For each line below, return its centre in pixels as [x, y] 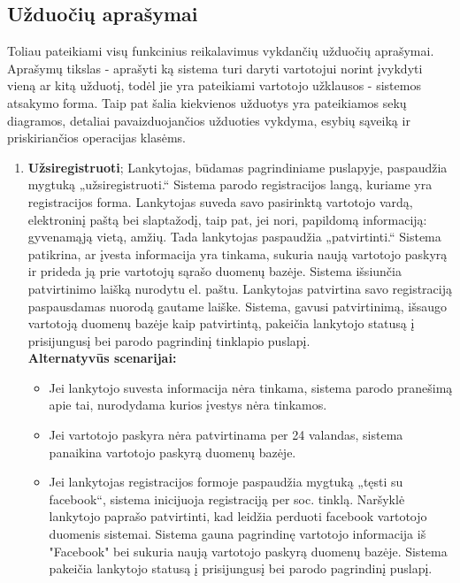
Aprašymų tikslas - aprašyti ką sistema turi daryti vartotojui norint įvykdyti [215, 68]
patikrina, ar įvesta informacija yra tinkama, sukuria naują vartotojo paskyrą [238, 253]
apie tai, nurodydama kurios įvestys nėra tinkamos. [188, 405]
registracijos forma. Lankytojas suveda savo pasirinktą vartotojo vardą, [220, 201]
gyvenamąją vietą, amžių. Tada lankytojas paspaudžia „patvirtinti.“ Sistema [234, 237]
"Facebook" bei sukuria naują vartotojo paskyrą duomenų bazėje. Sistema [248, 551]
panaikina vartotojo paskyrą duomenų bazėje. [172, 452]
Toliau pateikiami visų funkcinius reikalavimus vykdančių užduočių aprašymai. [221, 51]
